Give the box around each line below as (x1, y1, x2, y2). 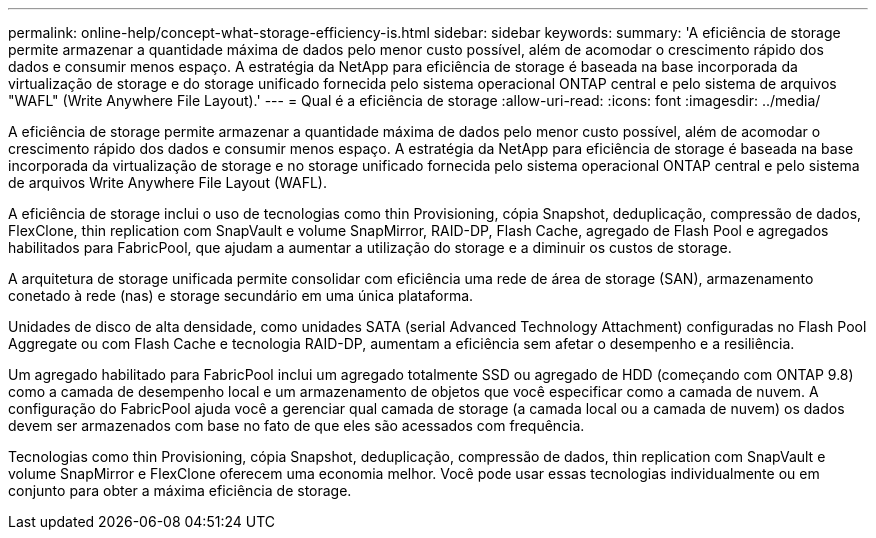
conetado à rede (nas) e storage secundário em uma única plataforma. (8, 287, 474, 304)
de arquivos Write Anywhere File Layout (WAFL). (8, 174, 328, 191)
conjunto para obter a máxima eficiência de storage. (8, 482, 352, 499)
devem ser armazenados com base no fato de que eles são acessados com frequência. (8, 417, 585, 434)
